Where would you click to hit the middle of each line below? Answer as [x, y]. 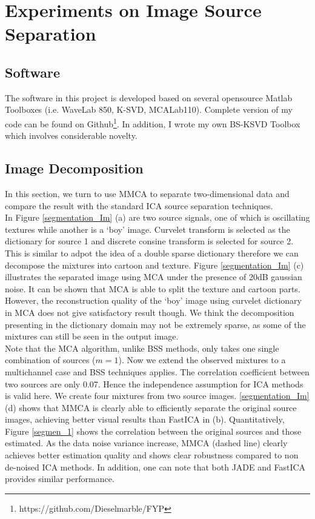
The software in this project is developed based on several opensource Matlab [149, 97]
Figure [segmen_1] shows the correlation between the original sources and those [153, 431]
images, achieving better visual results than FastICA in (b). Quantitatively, [145, 419]
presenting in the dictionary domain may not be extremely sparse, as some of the [155, 324]
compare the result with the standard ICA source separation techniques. [139, 205]
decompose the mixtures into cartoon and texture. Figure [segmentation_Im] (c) [154, 265]
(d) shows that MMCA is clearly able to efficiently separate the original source [151, 407]
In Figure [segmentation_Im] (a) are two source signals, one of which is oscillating [157, 217]
